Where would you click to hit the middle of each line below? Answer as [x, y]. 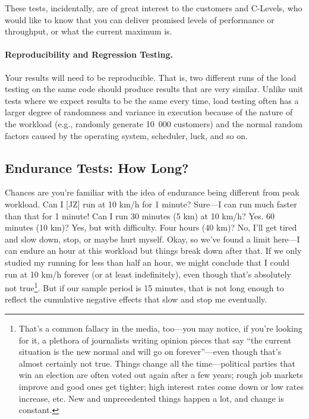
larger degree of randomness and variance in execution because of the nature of [149, 112]
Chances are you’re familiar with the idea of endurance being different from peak [152, 192]
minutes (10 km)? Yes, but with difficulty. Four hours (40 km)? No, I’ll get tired [151, 227]
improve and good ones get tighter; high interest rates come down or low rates [161, 386]
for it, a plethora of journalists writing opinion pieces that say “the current [155, 340]
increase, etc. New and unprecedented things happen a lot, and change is [151, 398]
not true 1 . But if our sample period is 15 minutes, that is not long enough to [144, 287]
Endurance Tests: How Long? [97, 167]
